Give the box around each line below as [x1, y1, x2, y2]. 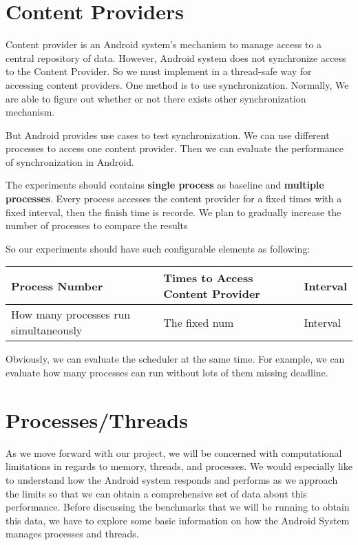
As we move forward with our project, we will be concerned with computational [6, 445, 342, 460]
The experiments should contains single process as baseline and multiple [6, 178, 324, 192]
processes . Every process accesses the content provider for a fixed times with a [6, 191, 342, 206]
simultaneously [11, 322, 83, 339]
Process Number [11, 277, 103, 294]
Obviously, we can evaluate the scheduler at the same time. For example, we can [6, 352, 345, 366]
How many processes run [11, 306, 131, 323]
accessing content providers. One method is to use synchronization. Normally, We [6, 77, 349, 92]
